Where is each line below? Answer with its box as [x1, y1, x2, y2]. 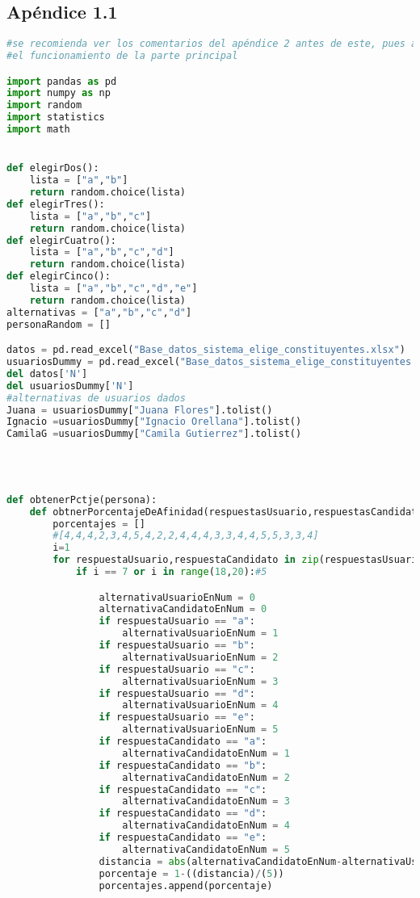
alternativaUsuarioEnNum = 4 [122, 699, 279, 711]
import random [6, 99, 82, 111]
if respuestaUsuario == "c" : [99, 663, 255, 675]
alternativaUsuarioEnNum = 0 [99, 591, 255, 603]
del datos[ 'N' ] [6, 367, 88, 380]
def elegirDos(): [6, 162, 99, 174]
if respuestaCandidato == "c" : [99, 783, 267, 795]
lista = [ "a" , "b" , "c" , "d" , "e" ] [29, 283, 198, 295]
